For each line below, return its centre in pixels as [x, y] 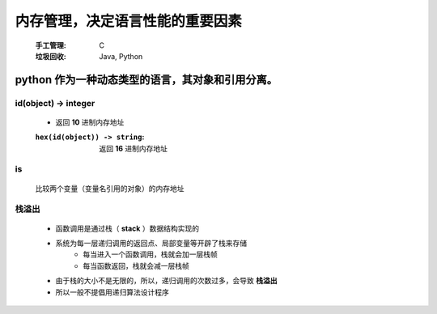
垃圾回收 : [51, 56]
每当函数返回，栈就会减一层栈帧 [136, 265]
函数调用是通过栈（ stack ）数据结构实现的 [127, 228]
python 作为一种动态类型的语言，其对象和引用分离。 [146, 80]
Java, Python [121, 56]
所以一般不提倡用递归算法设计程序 [112, 292]
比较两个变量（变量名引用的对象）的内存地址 [110, 188]
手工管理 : [51, 45]
